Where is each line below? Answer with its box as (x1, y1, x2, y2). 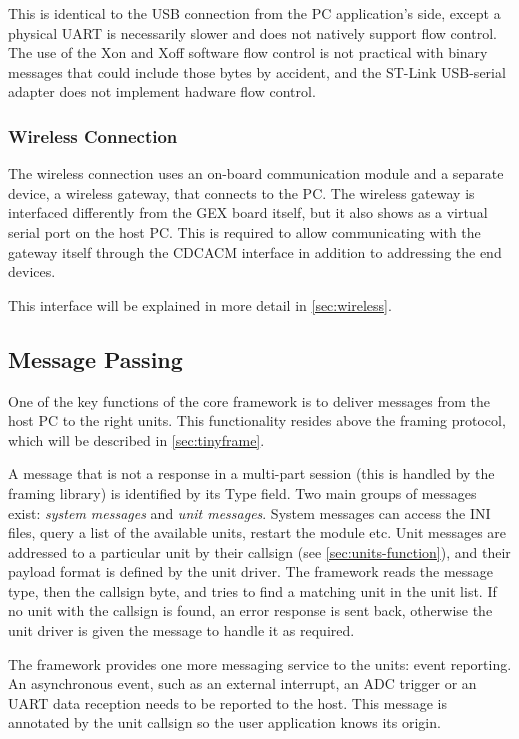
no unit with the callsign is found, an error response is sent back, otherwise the (8, 600, 493, 621)
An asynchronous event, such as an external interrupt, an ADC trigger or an (8, 673, 477, 694)
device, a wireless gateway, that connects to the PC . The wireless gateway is (8, 182, 475, 203)
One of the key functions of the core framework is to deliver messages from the (8, 390, 490, 411)
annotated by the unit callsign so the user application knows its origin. (8, 712, 441, 733)
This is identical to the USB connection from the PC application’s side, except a (8, 3, 501, 23)
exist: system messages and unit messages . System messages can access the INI (8, 502, 491, 523)
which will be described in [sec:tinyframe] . (8, 429, 265, 450)
